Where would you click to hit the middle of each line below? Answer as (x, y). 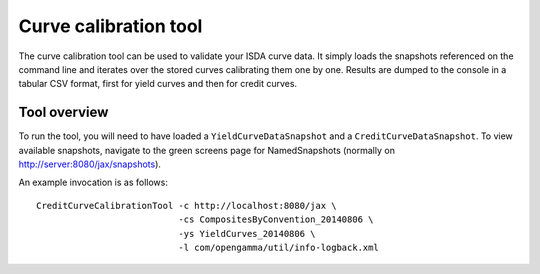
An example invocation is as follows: (93, 182)
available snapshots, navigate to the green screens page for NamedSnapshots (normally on (206, 150)
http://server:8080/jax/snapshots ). (90, 164)
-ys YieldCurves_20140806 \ (247, 233)
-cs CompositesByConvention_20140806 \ (276, 219)
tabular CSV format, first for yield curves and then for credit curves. (158, 84)
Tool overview (63, 112)
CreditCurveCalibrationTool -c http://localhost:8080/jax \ (186, 205)
